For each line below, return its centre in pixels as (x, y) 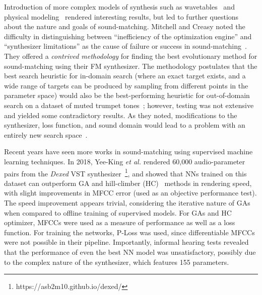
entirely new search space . (46, 134)
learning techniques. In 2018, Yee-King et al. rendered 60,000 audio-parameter (125, 161)
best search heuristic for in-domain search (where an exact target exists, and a (125, 76)
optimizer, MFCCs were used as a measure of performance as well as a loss (120, 222)
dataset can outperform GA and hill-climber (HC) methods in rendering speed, (128, 183)
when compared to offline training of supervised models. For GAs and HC (118, 212)
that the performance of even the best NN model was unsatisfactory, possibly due (130, 252)
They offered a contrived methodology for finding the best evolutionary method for (131, 56)
